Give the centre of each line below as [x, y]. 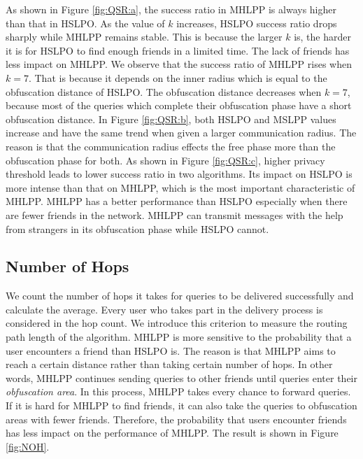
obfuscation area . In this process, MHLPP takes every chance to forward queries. [178, 391]
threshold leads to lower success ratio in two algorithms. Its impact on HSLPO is [179, 174]
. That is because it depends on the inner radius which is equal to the [178, 77]
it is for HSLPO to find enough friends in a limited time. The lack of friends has [178, 50]
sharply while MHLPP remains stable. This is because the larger [144, 37]
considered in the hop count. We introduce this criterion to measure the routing [177, 323]
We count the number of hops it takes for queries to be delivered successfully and [180, 296]
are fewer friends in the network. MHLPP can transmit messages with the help [175, 214]
